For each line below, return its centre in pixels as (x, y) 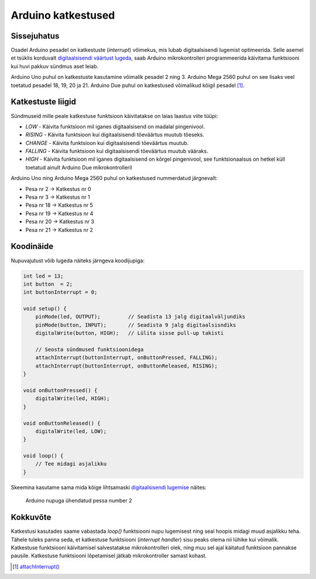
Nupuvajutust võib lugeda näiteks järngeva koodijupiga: (78, 261)
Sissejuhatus (35, 36)
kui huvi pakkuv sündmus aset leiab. (55, 66)
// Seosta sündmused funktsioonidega (90, 350)
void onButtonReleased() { (62, 423)
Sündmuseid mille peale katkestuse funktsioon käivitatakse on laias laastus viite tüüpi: (114, 116)
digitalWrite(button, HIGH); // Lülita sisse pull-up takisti (130, 333)
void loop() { (43, 456)
